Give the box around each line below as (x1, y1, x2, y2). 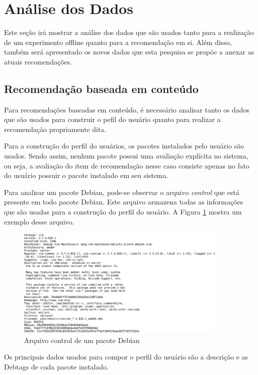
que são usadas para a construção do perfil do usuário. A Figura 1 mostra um (4, 206, 242, 217)
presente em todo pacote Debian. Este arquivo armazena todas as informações (4, 196, 243, 207)
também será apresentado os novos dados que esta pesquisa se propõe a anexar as (4, 46, 254, 57)
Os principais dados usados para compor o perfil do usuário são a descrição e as (4, 351, 248, 362)
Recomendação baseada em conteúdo (4, 80, 199, 96)
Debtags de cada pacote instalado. (4, 361, 109, 371)
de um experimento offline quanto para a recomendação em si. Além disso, (4, 36, 232, 47)
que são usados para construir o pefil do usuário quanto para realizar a (4, 114, 221, 124)
